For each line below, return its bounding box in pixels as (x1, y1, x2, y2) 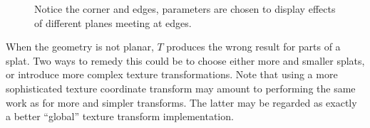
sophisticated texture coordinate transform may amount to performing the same (6, 80, 356, 95)
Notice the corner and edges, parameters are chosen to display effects (34, 1, 336, 16)
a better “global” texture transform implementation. (6, 109, 234, 124)
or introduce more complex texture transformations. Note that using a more (6, 67, 338, 82)
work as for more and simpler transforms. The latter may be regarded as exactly (6, 95, 357, 110)
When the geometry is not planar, (6, 39, 154, 54)
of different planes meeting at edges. (34, 15, 192, 30)
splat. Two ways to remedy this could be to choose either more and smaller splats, (6, 53, 365, 68)
